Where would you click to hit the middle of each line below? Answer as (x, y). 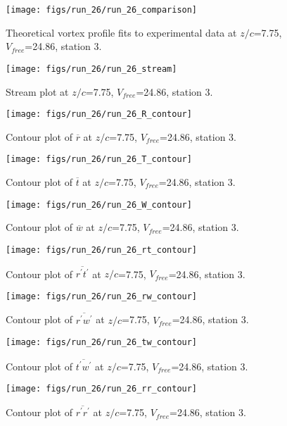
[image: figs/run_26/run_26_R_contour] (99, 114)
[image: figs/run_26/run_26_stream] (91, 69)
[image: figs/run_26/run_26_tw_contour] (102, 343)
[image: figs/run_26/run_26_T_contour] (99, 159)
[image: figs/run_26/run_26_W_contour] (99, 205)
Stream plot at (37, 91)
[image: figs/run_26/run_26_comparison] (102, 10)
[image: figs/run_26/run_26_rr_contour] (102, 389)
